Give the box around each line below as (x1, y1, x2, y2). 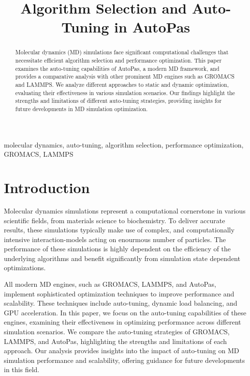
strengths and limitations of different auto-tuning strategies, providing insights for (15, 97, 222, 105)
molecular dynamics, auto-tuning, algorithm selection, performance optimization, (4, 139, 244, 149)
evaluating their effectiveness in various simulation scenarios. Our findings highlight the (15, 88, 235, 97)
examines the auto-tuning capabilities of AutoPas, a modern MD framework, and (15, 64, 220, 72)
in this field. (4, 364, 40, 375)
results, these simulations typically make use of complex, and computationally (4, 225, 235, 235)
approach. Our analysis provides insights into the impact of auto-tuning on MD (4, 345, 239, 356)
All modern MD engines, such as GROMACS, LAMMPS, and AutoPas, (4, 279, 216, 289)
